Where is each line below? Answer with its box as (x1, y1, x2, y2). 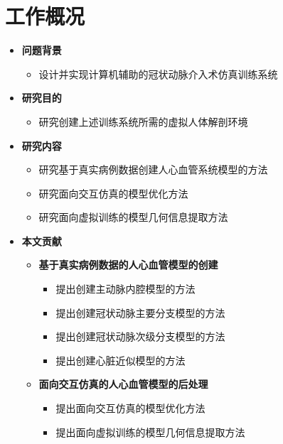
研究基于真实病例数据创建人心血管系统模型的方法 (38, 162, 268, 177)
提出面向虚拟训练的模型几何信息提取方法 (55, 424, 245, 439)
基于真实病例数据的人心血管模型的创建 (38, 257, 218, 272)
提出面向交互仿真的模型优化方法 (55, 401, 205, 416)
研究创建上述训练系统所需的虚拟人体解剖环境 (38, 114, 248, 129)
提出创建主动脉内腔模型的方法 (55, 281, 196, 296)
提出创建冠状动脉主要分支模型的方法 (55, 305, 225, 320)
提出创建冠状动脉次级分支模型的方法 (55, 329, 225, 344)
